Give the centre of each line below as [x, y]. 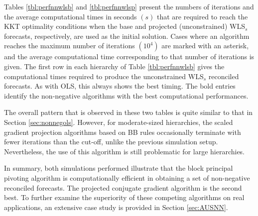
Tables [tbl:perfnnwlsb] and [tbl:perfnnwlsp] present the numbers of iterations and [129, 6]
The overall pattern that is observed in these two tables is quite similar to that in [129, 112]
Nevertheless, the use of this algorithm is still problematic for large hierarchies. [125, 151]
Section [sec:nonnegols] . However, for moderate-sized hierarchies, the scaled [119, 122]
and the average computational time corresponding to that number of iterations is [129, 56]
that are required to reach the [202, 16]
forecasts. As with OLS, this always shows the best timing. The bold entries [120, 86]
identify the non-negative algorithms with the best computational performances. [126, 95]
